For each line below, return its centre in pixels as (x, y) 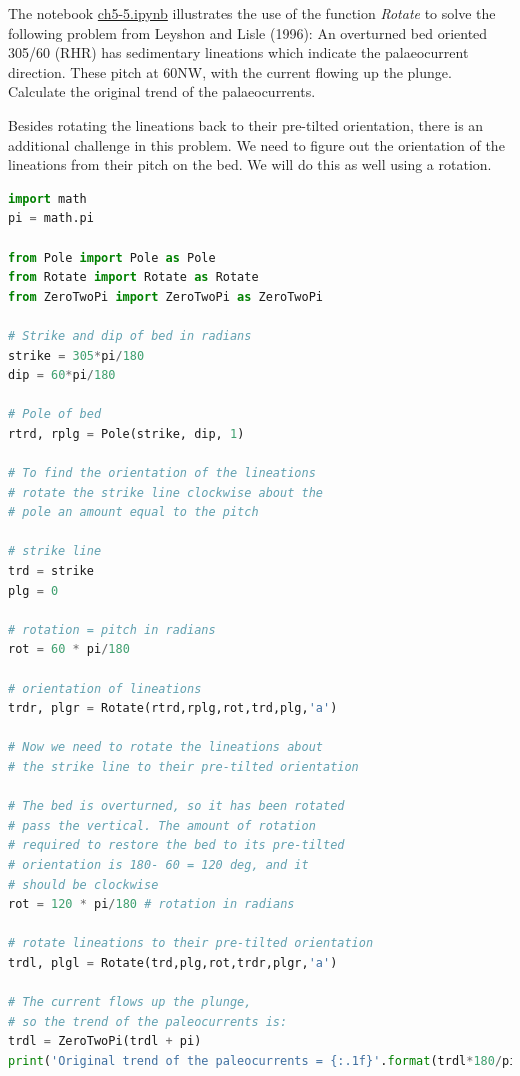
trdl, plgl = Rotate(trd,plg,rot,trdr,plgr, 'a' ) (173, 962)
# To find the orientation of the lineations (162, 473)
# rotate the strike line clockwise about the (165, 492)
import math (47, 198)
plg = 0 (33, 590)
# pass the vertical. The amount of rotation (162, 825)
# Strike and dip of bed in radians (130, 335)
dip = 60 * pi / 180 (62, 375)
